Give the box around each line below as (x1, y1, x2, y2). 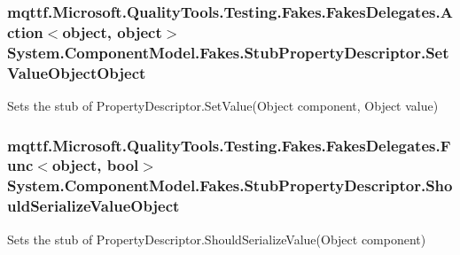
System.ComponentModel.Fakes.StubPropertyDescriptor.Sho (7, 174, 453, 197)
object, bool (51, 154, 139, 176)
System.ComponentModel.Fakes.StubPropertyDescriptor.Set (7, 41, 449, 63)
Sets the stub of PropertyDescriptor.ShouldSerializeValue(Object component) (7, 229, 426, 248)
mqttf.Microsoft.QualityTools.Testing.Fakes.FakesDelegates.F (7, 134, 451, 156)
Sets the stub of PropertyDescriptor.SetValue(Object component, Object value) (7, 96, 439, 114)
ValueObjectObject (7, 61, 146, 83)
